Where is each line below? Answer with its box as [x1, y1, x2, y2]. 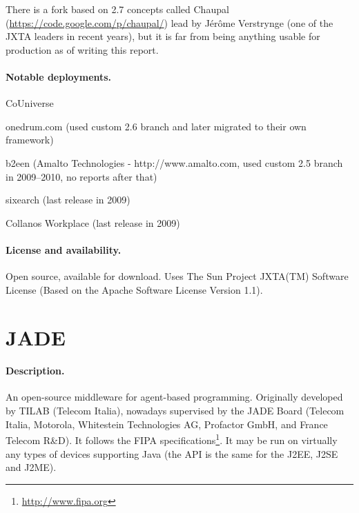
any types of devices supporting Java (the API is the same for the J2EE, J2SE [6, 446, 338, 461]
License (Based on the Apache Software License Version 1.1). [6, 282, 263, 296]
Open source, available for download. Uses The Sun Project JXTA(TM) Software [6, 269, 349, 283]
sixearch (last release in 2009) [6, 192, 130, 207]
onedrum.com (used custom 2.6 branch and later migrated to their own [6, 119, 307, 133]
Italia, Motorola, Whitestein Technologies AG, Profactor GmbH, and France [6, 416, 328, 431]
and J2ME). [6, 460, 57, 474]
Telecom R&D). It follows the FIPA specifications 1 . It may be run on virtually [6, 431, 338, 447]
